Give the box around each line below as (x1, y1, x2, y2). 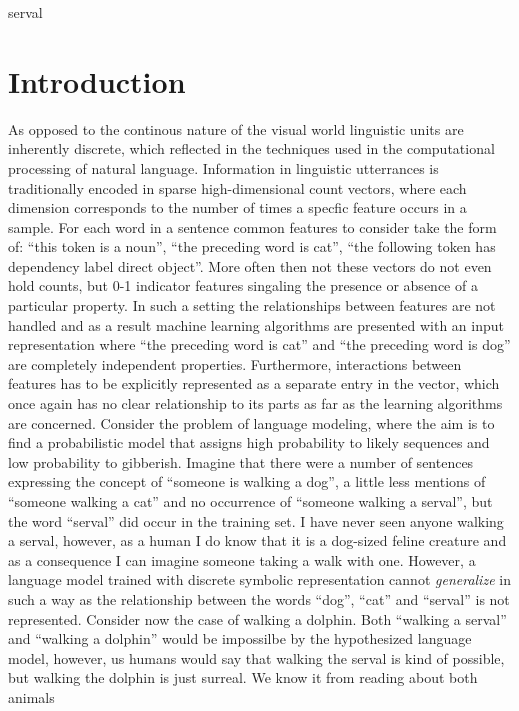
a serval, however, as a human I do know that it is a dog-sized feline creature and (8, 530, 507, 551)
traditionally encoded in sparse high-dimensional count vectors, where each (8, 177, 467, 198)
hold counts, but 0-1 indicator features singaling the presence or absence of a (8, 275, 478, 296)
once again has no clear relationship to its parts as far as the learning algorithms (8, 393, 503, 414)
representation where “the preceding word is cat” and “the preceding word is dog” (8, 334, 511, 355)
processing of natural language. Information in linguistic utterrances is (8, 157, 439, 178)
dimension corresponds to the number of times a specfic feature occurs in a (8, 197, 467, 218)
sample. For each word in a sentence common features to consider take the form (8, 216, 497, 237)
